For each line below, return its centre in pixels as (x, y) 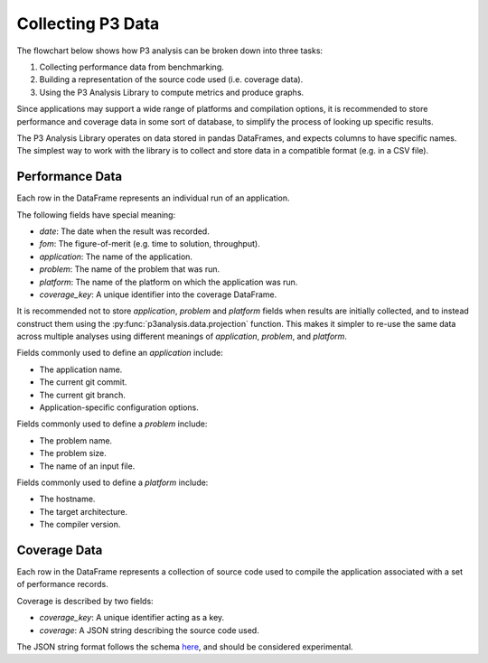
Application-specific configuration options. (119, 407)
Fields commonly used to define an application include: (120, 353)
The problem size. (73, 453)
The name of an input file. (87, 466)
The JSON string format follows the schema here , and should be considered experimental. (185, 647)
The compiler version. (80, 525)
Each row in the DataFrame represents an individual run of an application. (153, 198)
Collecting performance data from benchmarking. (132, 67)
